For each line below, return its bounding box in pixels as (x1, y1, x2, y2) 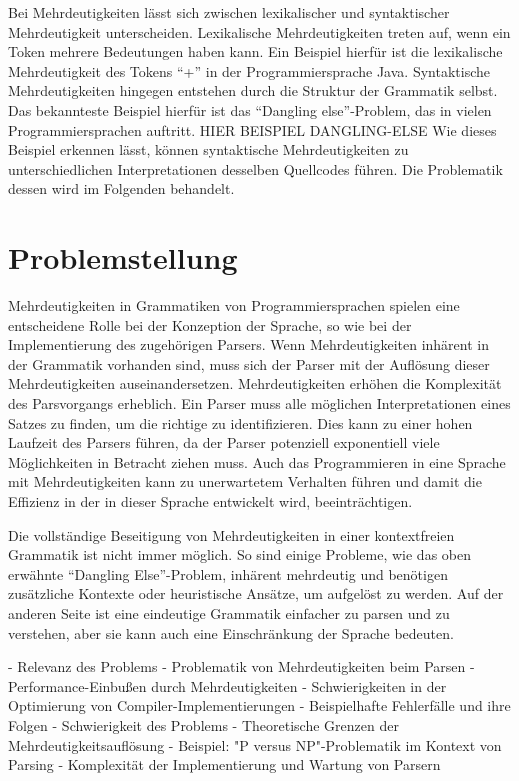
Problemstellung (8, 237, 238, 278)
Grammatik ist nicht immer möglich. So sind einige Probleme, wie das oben (8, 544, 472, 565)
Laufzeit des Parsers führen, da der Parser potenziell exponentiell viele (8, 432, 440, 453)
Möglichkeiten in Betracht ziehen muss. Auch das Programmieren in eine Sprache (8, 451, 506, 472)
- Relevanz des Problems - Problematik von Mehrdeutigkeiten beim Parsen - (8, 656, 475, 677)
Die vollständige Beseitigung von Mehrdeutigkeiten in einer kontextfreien (8, 524, 455, 545)
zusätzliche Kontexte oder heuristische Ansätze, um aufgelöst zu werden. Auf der (8, 583, 504, 604)
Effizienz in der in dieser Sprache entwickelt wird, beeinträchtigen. (8, 491, 413, 511)
